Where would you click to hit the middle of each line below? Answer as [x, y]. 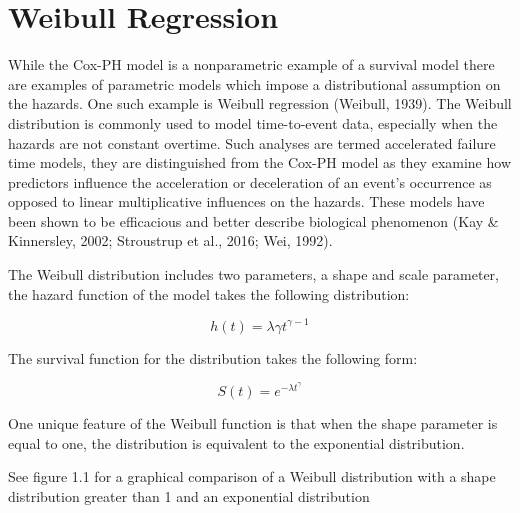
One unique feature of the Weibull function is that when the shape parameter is [253, 422]
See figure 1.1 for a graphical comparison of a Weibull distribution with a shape [252, 476]
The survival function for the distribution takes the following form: [213, 357]
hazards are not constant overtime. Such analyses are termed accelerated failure [252, 142]
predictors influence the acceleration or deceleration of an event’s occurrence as [250, 181]
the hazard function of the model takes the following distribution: [209, 293]
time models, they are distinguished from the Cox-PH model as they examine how [259, 162]
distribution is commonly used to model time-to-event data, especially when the [253, 122]
